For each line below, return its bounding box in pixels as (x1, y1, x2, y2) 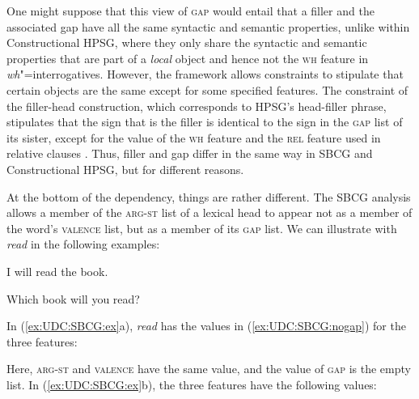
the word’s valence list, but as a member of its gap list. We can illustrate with (6, 219, 397, 236)
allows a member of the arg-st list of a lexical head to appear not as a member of (6, 204, 413, 221)
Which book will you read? (6, 290, 140, 307)
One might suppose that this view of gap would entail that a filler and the (6, 2, 375, 19)
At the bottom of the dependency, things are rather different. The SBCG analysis (6, 188, 411, 205)
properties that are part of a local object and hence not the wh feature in (6, 49, 369, 66)
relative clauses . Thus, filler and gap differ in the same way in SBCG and (6, 145, 373, 162)
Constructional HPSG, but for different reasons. (6, 160, 244, 177)
